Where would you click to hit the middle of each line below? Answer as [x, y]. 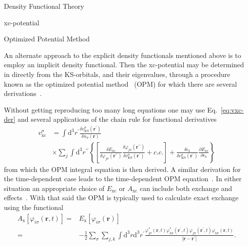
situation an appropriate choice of [54, 188]
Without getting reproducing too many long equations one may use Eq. [111, 109]
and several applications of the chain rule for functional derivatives [117, 119]
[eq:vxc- [232, 109]
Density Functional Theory [44, 6]
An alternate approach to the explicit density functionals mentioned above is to [123, 55]
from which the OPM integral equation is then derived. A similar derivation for [122, 169]
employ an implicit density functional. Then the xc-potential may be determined [124, 65]
